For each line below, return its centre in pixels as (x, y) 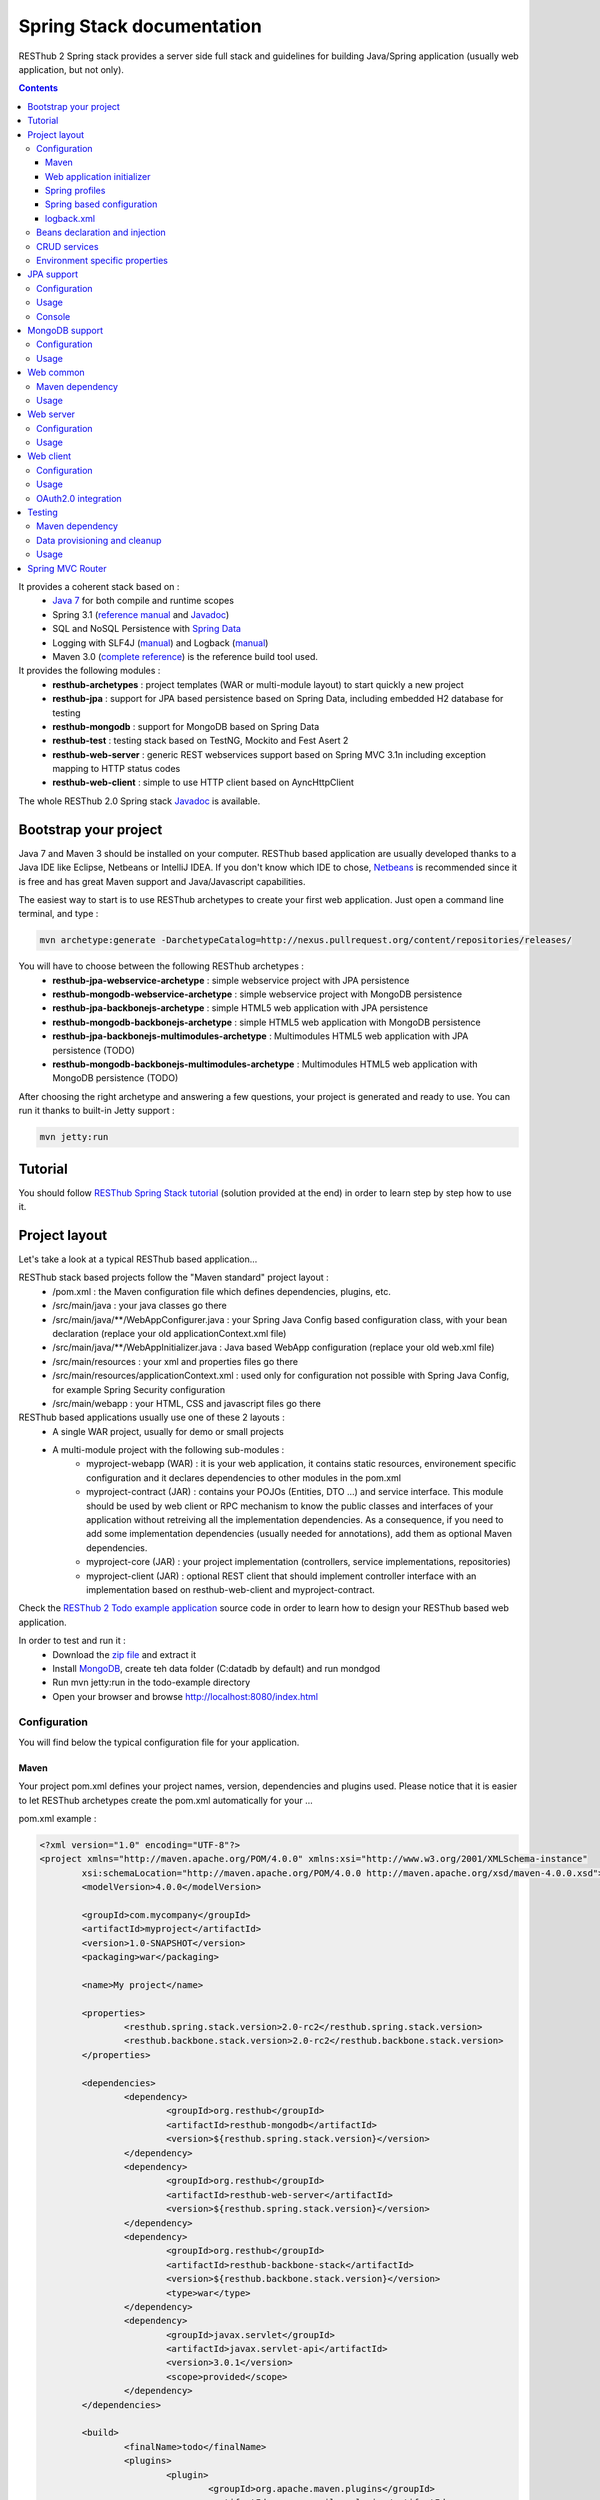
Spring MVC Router (67, 568)
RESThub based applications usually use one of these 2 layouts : (151, 1417)
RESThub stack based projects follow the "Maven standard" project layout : (173, 1277)
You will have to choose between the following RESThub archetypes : (161, 966)
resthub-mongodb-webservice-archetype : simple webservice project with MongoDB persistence (257, 994)
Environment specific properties (102, 261)
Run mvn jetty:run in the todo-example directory (151, 1682)
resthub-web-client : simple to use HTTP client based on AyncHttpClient (203, 782)
